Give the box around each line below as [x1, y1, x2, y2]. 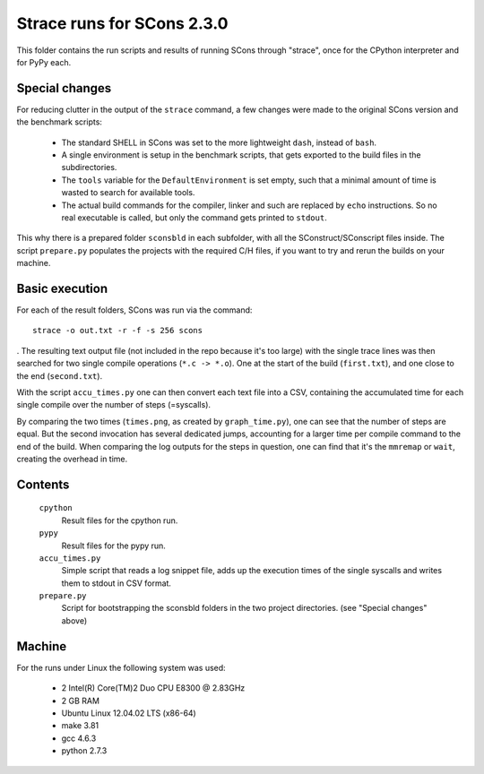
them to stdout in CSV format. [61, 578, 172, 589]
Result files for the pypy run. [61, 540, 166, 551]
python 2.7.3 [61, 745, 108, 756]
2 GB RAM [61, 695, 100, 706]
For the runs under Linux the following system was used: [16, 662, 226, 673]
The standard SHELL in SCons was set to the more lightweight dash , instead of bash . [61, 137, 376, 148]
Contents [16, 477, 70, 492]
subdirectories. [61, 162, 117, 173]
